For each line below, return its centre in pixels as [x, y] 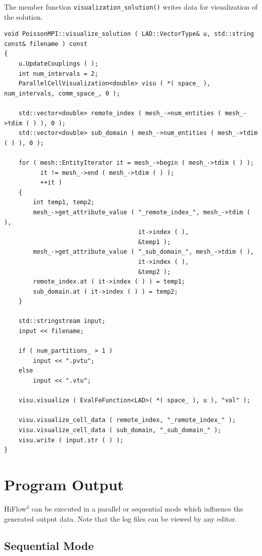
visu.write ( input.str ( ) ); [71, 440]
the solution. [24, 16]
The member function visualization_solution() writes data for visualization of [131, 7]
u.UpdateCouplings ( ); [58, 64]
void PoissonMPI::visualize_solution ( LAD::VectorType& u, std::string [129, 34]
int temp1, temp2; [64, 202]
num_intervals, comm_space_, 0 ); [62, 93]
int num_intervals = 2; [58, 74]
